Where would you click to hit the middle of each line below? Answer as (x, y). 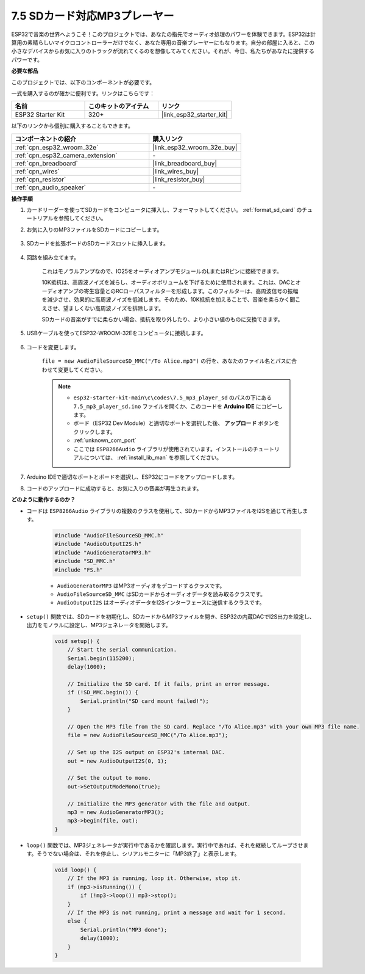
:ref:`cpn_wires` (37, 171)
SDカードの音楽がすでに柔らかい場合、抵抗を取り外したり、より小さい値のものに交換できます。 (162, 319)
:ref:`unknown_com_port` (105, 440)
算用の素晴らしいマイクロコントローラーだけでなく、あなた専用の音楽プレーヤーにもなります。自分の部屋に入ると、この (163, 42)
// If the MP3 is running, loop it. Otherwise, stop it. (154, 878)
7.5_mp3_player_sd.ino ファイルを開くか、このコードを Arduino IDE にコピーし (178, 406)
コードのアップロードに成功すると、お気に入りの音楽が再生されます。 (114, 488)
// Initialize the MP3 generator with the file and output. (159, 804)
